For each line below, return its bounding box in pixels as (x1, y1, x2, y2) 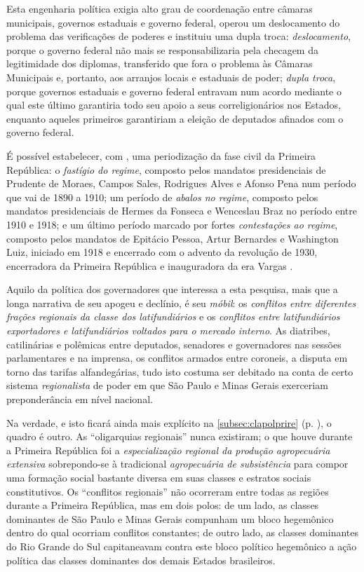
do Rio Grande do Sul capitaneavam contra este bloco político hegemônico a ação (6, 538, 357, 553)
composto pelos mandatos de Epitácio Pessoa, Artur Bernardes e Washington (6, 231, 339, 245)
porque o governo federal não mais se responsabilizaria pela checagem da (6, 42, 318, 57)
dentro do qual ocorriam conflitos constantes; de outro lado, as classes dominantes (6, 525, 359, 540)
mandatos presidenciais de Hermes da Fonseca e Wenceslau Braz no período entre (6, 203, 357, 218)
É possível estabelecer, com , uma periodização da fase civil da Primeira (6, 148, 316, 163)
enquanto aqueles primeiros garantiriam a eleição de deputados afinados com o (6, 111, 344, 125)
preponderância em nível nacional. (6, 392, 153, 407)
